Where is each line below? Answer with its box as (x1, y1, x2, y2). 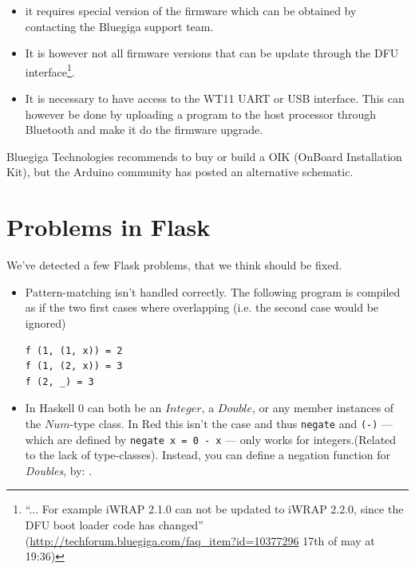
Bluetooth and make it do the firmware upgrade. (25, 121, 263, 138)
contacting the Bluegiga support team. (25, 18, 214, 34)
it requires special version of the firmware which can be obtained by (25, 2, 357, 18)
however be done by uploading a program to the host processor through (25, 105, 376, 122)
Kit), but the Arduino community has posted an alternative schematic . (6, 163, 354, 180)
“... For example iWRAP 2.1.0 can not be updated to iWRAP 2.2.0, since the (25, 501, 404, 517)
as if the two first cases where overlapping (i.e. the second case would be (25, 299, 379, 316)
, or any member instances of (251, 399, 394, 416)
